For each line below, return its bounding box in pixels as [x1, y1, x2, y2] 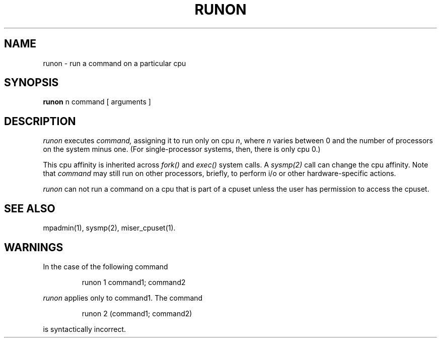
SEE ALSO [4, 202, 55, 215]
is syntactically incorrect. [43, 324, 126, 333]
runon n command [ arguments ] [43, 97, 151, 106]
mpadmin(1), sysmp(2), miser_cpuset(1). [43, 223, 176, 233]
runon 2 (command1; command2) [82, 309, 192, 318]
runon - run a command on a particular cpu [43, 59, 186, 68]
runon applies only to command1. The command [43, 293, 203, 302]
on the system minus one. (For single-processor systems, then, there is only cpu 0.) [43, 145, 321, 154]
